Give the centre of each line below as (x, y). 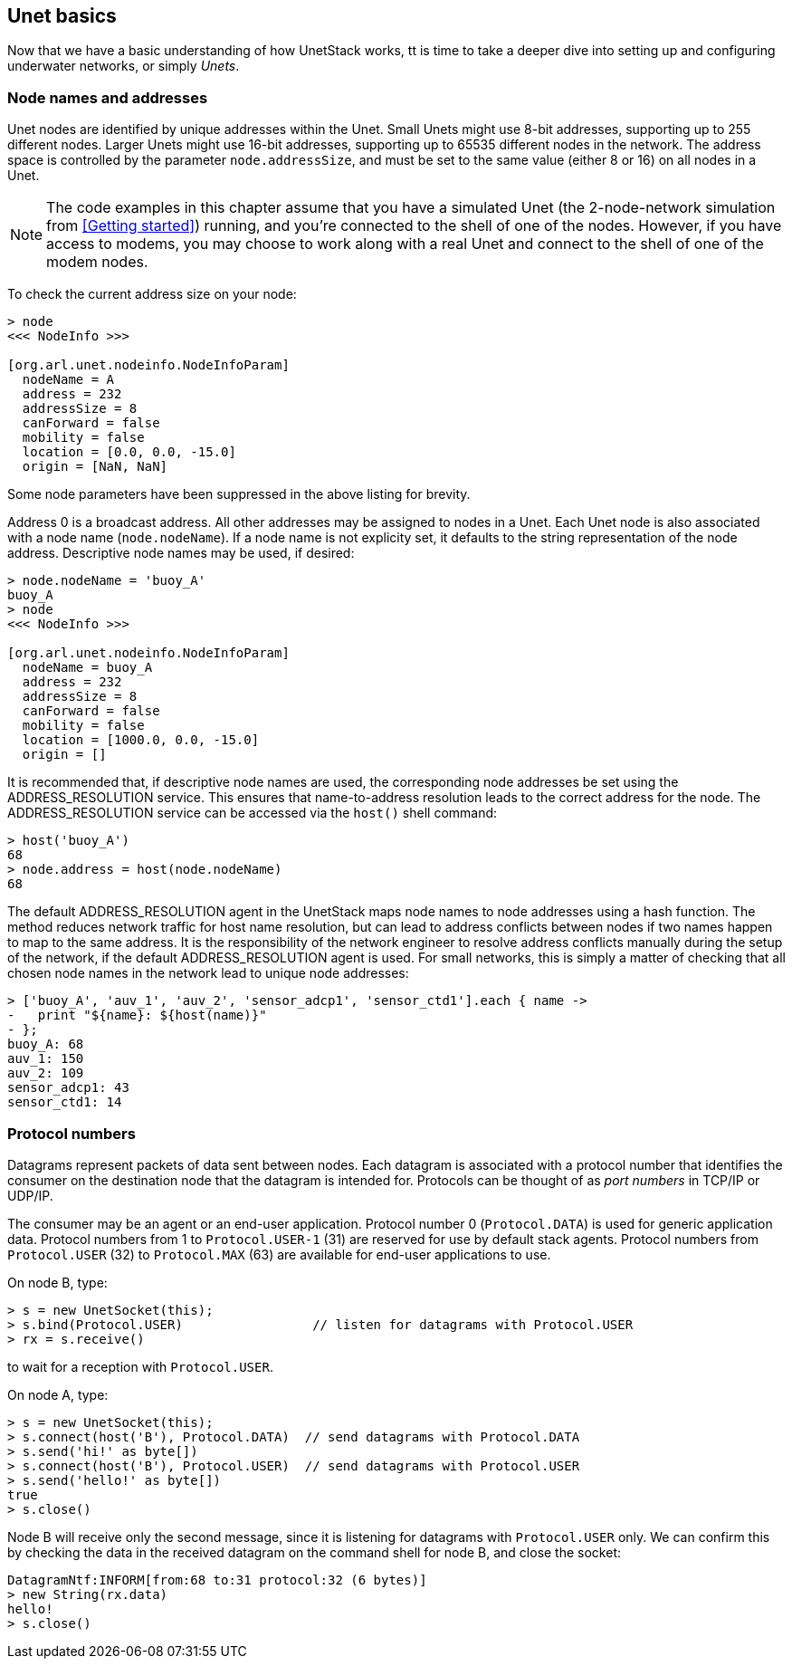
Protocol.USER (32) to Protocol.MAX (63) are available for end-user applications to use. (279, 1254)
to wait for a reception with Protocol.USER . (140, 1366)
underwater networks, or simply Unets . (124, 66)
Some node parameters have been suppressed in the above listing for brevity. (239, 494)
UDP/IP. (30, 1195)
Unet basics (62, 16)
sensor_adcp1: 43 (68, 1088)
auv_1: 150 (46, 1059)
